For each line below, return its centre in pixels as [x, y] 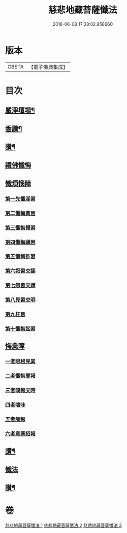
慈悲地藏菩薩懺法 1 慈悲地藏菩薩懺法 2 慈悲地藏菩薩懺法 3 [63, 526]
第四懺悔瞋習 [20, 242]
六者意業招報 [20, 433]
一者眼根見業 [20, 362]
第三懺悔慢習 [20, 228]
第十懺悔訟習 [20, 329]
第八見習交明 [20, 300]
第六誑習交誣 [20, 271]
